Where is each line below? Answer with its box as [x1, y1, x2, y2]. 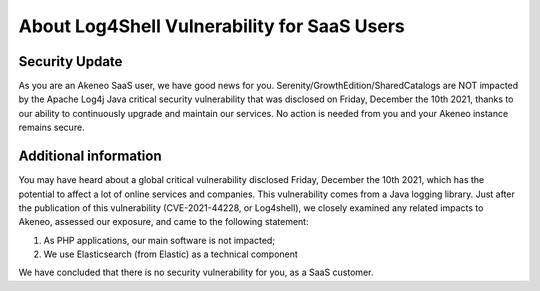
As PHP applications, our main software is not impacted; [43, 234, 275, 246]
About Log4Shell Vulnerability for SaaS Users [18, 15, 405, 37]
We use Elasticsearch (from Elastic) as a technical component [43, 248, 299, 260]
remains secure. [18, 121, 85, 134]
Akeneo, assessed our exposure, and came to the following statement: [18, 216, 309, 228]
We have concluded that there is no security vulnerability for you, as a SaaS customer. [18, 266, 374, 279]
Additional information [18, 148, 162, 165]
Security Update [18, 53, 123, 70]
